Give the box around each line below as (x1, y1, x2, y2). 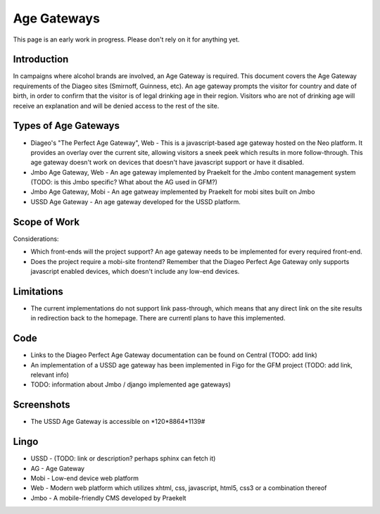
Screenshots (13, 399, 70, 411)
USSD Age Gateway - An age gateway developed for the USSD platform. (30, 197, 241, 206)
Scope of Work (13, 215, 80, 228)
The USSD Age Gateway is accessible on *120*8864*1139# (30, 418, 205, 426)
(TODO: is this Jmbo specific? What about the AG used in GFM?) (30, 178, 217, 187)
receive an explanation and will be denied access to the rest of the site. (13, 101, 220, 110)
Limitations (13, 285, 63, 297)
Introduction (13, 54, 69, 65)
